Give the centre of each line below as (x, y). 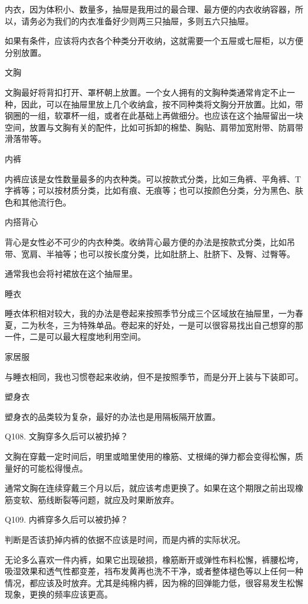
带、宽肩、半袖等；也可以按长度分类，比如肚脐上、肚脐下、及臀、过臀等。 (150, 253)
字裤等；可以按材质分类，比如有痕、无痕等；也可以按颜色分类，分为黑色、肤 (154, 190)
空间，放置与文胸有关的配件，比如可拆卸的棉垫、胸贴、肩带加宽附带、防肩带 (154, 127)
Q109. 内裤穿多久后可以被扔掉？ (67, 519)
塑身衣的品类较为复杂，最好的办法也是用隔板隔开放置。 (113, 416)
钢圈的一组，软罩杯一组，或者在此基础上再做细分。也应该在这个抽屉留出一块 (154, 116)
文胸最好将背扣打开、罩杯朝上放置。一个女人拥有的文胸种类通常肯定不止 (146, 92)
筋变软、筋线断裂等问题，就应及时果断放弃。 (92, 499)
